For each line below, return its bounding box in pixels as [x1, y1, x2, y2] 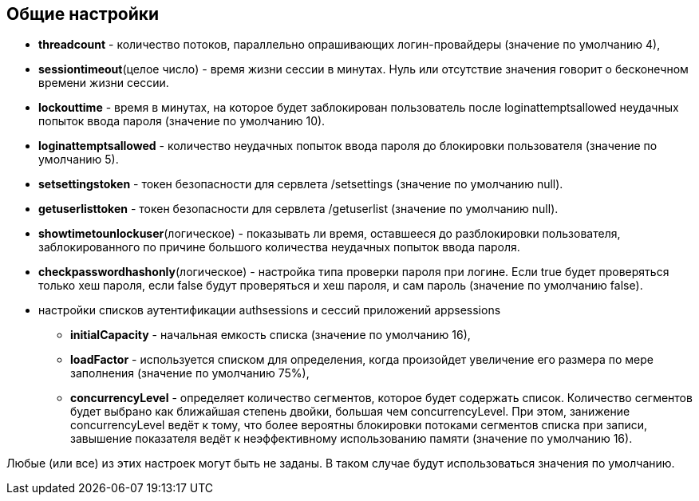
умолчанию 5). [38, 152, 119, 167]
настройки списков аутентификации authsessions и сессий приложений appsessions [38, 303, 501, 318]
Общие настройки [6, 4, 160, 24]
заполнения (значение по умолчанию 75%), [70, 366, 310, 381]
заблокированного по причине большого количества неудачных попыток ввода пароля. [38, 240, 520, 254]
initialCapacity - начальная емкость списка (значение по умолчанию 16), [70, 328, 471, 342]
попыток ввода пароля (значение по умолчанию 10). [38, 114, 326, 128]
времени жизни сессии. [38, 76, 169, 90]
